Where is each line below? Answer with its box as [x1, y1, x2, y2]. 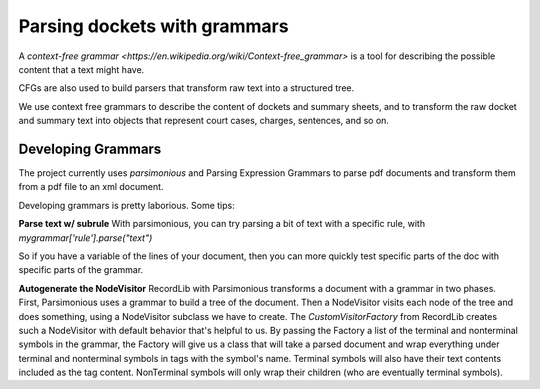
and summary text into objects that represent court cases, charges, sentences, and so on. [18, 115, 390, 127]
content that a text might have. [18, 63, 145, 75]
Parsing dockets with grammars [18, 15, 289, 37]
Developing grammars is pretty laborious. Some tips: [18, 199, 235, 211]
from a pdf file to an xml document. [18, 181, 164, 193]
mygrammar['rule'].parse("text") [18, 231, 153, 244]
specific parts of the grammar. [18, 264, 144, 276]
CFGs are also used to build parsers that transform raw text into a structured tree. [18, 82, 355, 94]
